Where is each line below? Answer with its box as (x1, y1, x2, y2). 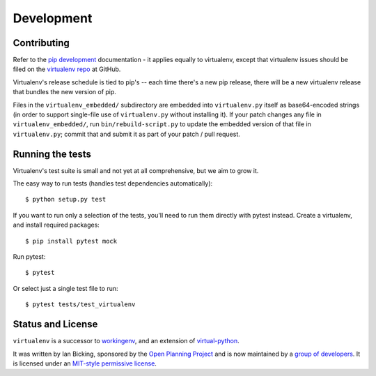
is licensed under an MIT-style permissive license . (13, 359, 157, 368)
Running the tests (13, 148, 92, 160)
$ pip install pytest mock (25, 237, 118, 245)
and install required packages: (13, 220, 100, 230)
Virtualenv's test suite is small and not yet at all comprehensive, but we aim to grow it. (13, 166, 259, 174)
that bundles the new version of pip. (13, 88, 116, 96)
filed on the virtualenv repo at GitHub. (13, 65, 121, 73)
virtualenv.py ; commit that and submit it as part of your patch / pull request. (13, 130, 240, 138)
